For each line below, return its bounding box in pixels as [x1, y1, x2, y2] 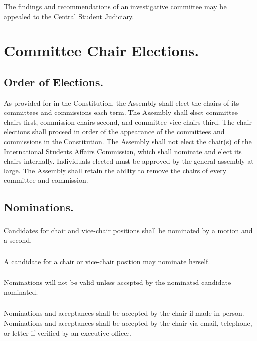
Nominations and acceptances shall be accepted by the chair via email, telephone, [4, 318, 252, 328]
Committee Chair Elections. [4, 40, 199, 60]
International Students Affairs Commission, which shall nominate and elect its [4, 146, 242, 156]
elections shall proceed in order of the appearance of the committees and [4, 126, 225, 137]
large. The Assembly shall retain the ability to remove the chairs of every [4, 165, 227, 175]
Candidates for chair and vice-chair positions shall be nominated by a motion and [4, 225, 253, 235]
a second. [4, 235, 32, 245]
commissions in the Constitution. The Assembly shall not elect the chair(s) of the [4, 136, 252, 147]
